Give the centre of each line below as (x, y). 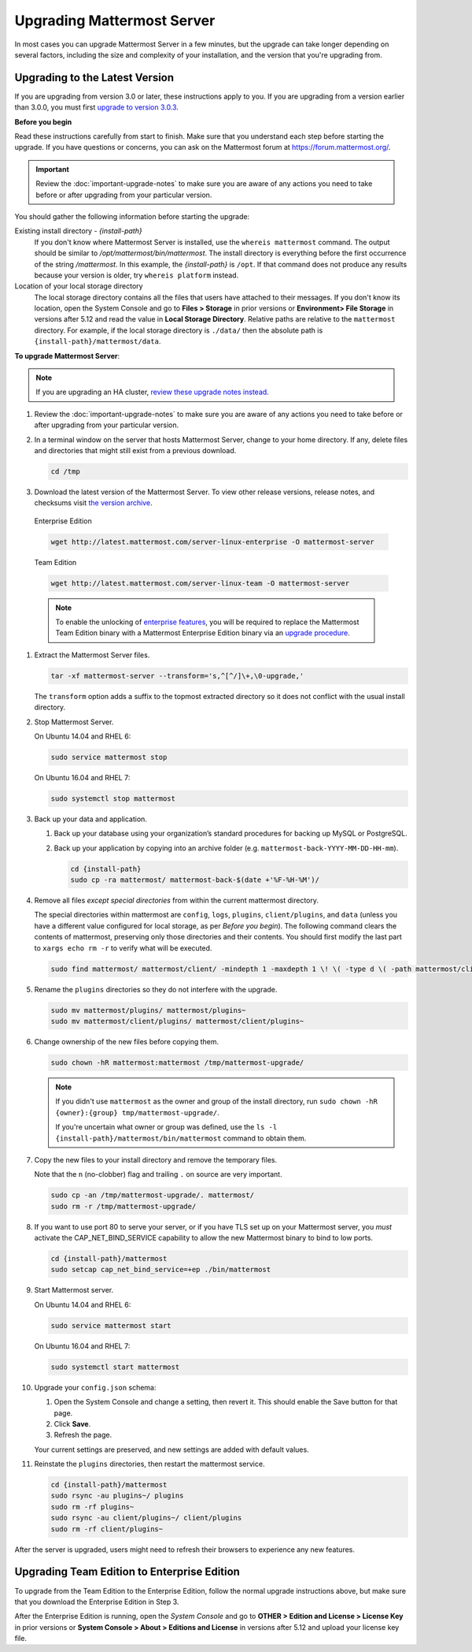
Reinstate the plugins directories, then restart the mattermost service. (149, 1464)
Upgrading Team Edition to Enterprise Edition (127, 1572)
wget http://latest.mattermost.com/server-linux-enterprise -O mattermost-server (213, 541)
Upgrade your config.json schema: (95, 1387)
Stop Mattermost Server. (74, 722)
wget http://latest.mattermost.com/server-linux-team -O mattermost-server (200, 583)
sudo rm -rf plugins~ (92, 1507)
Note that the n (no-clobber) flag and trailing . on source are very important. (158, 1174)
